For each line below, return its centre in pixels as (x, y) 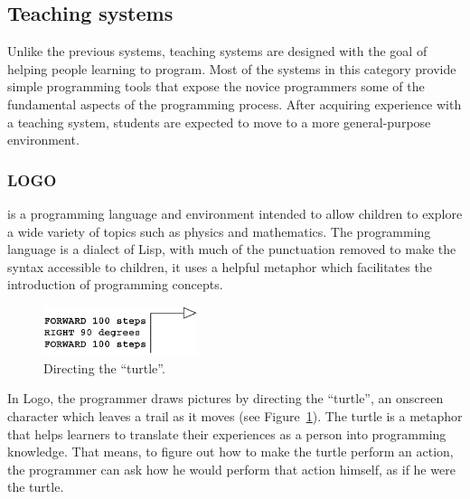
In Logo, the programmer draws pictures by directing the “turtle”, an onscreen (226, 398)
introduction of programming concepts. (115, 284)
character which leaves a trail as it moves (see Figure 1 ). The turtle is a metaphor (235, 416)
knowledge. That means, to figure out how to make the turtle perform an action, (230, 452)
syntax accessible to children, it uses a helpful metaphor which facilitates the (220, 266)
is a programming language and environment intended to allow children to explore (235, 213)
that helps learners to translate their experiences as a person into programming (227, 433)
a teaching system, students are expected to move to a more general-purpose (219, 122)
